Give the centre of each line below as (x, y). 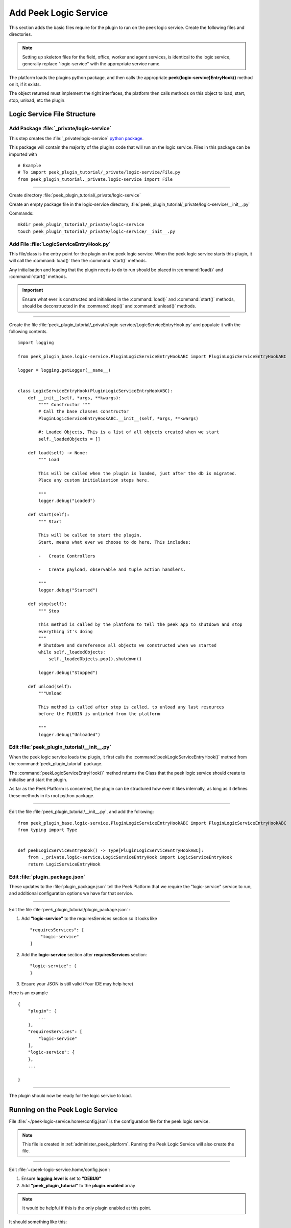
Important (33, 290)
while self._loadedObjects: (72, 652)
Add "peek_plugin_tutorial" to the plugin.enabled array (78, 1185)
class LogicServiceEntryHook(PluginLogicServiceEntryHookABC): (95, 391)
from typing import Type (48, 830)
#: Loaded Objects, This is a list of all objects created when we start (129, 432)
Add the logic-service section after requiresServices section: (84, 954)
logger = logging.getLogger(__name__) (64, 370)
